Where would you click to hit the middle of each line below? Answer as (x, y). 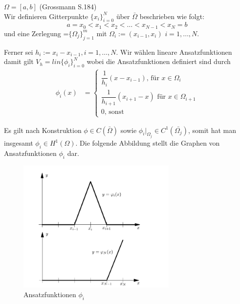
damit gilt (19, 61)
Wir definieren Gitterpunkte (46, 16)
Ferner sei (19, 52)
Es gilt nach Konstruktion (43, 130)
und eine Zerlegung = (36, 33)
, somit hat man (212, 130)
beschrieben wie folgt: (172, 16)
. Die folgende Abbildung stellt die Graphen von (148, 143)
